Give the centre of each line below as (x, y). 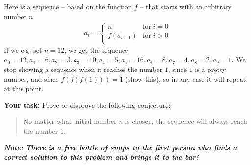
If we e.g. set (23, 50)
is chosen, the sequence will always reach (186, 121)
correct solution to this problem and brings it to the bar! (101, 157)
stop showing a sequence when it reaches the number (83, 69)
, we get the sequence (96, 50)
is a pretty (210, 69)
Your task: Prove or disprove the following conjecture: (87, 105)
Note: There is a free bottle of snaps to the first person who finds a (121, 147)
